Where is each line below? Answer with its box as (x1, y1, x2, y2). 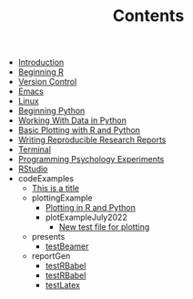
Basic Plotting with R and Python (17, 125, 141, 136)
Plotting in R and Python (45, 202, 137, 213)
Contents (112, 5, 185, 26)
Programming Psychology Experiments (17, 154, 165, 165)
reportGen (31, 251, 71, 262)
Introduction (17, 57, 65, 68)
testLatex (45, 280, 80, 291)
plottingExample (31, 192, 93, 203)
